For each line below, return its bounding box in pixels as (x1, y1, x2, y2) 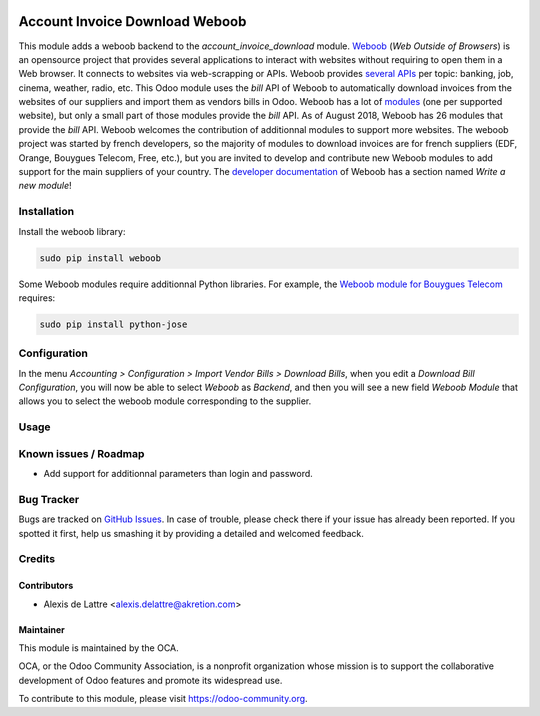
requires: (18, 291, 56, 304)
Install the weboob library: (18, 225, 126, 237)
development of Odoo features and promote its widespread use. (18, 674, 283, 686)
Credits (18, 552, 55, 566)
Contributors (18, 580, 74, 592)
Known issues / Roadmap (18, 446, 145, 460)
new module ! (18, 180, 72, 192)
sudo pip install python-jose (39, 318, 188, 330)
